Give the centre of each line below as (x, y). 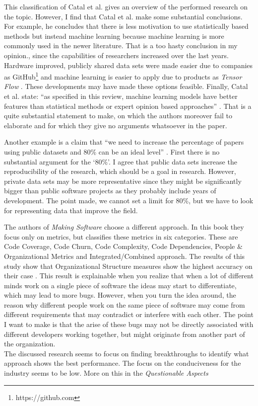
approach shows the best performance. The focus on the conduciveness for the (123, 363)
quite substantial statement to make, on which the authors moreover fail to (118, 116)
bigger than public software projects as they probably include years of (110, 191)
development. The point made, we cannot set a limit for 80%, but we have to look (129, 200)
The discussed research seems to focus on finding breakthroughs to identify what (127, 353)
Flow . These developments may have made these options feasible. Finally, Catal (126, 86)
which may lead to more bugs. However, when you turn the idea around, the (120, 295)
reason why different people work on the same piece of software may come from (125, 304)
